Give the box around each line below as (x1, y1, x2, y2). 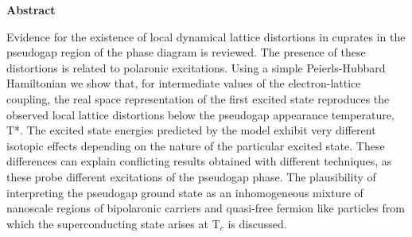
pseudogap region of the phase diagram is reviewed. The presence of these (6, 44, 366, 60)
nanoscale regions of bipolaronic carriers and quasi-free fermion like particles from (6, 200, 405, 216)
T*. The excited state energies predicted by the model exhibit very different (6, 122, 376, 138)
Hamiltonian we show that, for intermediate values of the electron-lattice (6, 75, 361, 91)
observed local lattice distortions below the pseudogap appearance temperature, (6, 106, 395, 122)
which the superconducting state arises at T (6, 215, 220, 231)
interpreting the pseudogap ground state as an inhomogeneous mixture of (6, 184, 363, 200)
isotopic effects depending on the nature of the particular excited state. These (6, 137, 385, 153)
